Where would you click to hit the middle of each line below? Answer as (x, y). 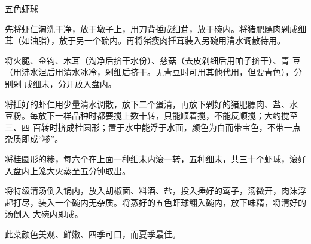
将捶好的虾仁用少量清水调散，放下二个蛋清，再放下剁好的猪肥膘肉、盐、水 (151, 104)
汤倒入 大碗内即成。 (44, 214)
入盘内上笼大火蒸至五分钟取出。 (68, 170)
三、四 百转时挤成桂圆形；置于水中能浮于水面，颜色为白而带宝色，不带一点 (153, 127)
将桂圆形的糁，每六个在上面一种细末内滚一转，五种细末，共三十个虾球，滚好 (155, 158)
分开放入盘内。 (87, 83)
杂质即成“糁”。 (34, 139)
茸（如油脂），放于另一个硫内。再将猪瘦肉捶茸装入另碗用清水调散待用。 (145, 40)
